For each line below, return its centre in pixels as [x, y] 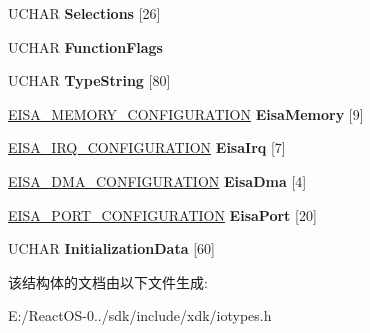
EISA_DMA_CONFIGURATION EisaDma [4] [157, 180]
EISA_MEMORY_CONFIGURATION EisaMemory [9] [186, 113]
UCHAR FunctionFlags [85, 46]
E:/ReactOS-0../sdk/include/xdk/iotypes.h [140, 315]
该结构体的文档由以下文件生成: [108, 281]
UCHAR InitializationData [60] [111, 248]
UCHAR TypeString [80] [89, 80]
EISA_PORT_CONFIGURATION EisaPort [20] [162, 214]
